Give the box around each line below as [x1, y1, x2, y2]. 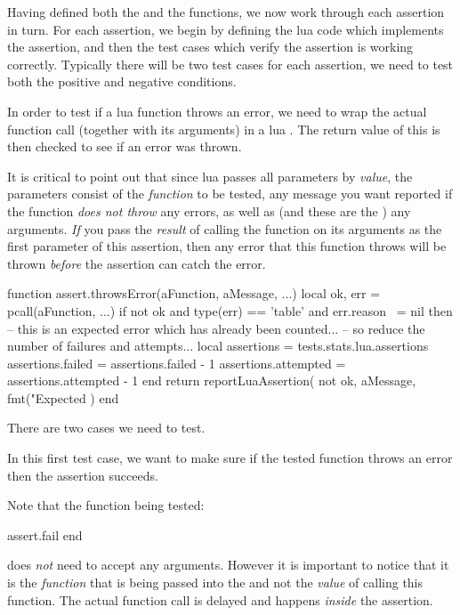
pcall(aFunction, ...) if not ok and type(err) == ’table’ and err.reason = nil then [7, 301, 453, 320]
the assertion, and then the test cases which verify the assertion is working [7, 37, 414, 56]
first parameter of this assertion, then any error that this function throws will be [7, 237, 447, 255]
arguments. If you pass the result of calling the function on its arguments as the [7, 219, 442, 238]
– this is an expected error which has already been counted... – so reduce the [7, 319, 425, 337]
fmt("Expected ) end [7, 388, 119, 407]
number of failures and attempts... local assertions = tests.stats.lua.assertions [7, 336, 429, 355]
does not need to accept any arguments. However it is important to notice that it [7, 555, 449, 574]
